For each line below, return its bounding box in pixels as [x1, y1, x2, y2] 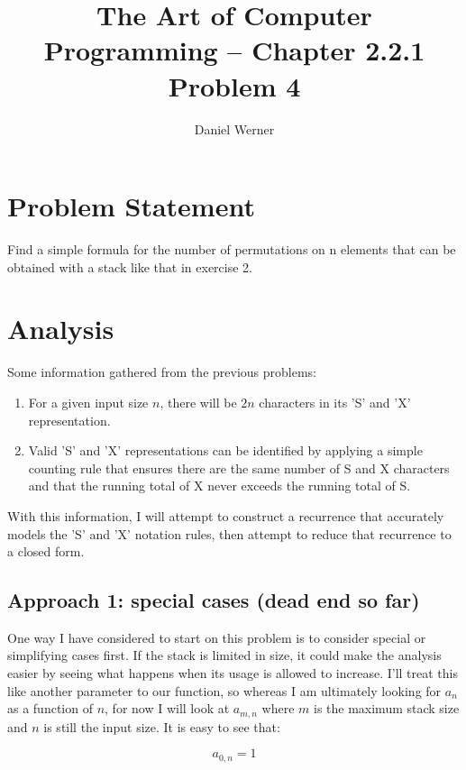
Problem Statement [7, 188, 255, 225]
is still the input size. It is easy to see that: [43, 717, 280, 736]
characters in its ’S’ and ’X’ [259, 392, 411, 411]
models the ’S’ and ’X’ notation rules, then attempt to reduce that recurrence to [7, 524, 452, 543]
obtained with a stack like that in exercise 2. [7, 257, 253, 276]
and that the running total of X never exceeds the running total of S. [28, 476, 411, 495]
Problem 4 [168, 67, 301, 104]
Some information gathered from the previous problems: [7, 362, 316, 381]
